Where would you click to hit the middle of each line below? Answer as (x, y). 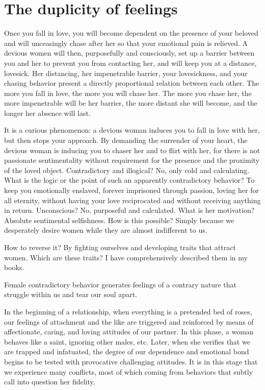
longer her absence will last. (47, 113)
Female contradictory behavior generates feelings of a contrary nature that (121, 284)
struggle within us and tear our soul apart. (71, 294)
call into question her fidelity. (50, 382)
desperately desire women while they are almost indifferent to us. (106, 230)
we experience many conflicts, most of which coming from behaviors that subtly (129, 371)
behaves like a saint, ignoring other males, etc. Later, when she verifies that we (127, 341)
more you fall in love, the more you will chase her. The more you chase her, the (128, 93)
